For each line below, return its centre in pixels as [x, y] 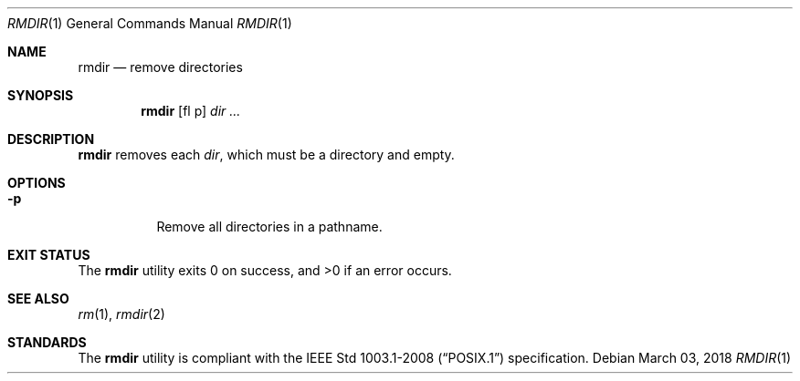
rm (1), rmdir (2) [121, 314]
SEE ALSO [38, 299]
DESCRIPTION [51, 139]
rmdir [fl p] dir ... [191, 111]
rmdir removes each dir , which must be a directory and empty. [266, 154]
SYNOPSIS [41, 95]
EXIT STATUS [49, 255]
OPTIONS [37, 183]
